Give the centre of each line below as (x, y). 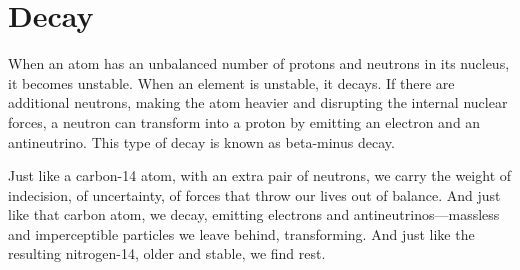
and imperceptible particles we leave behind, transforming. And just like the (241, 233)
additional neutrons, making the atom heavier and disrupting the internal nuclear (258, 102)
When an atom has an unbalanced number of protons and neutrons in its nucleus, (259, 63)
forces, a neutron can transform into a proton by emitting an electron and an (244, 121)
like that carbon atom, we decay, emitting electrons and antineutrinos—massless (254, 214)
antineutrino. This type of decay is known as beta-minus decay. (201, 141)
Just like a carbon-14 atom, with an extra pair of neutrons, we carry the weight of (260, 175)
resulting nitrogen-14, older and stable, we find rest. (167, 253)
